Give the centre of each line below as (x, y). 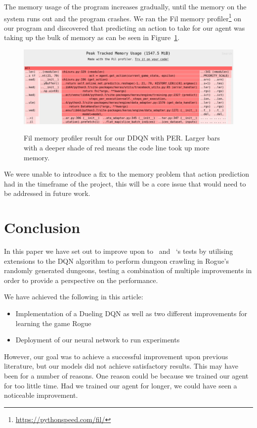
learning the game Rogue (53, 323)
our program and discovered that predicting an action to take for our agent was (125, 27)
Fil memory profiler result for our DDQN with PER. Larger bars (122, 138)
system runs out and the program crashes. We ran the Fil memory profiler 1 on (123, 17)
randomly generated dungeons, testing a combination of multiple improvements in (128, 270)
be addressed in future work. (47, 193)
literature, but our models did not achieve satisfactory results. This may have (121, 366)
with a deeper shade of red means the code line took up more (117, 147)
